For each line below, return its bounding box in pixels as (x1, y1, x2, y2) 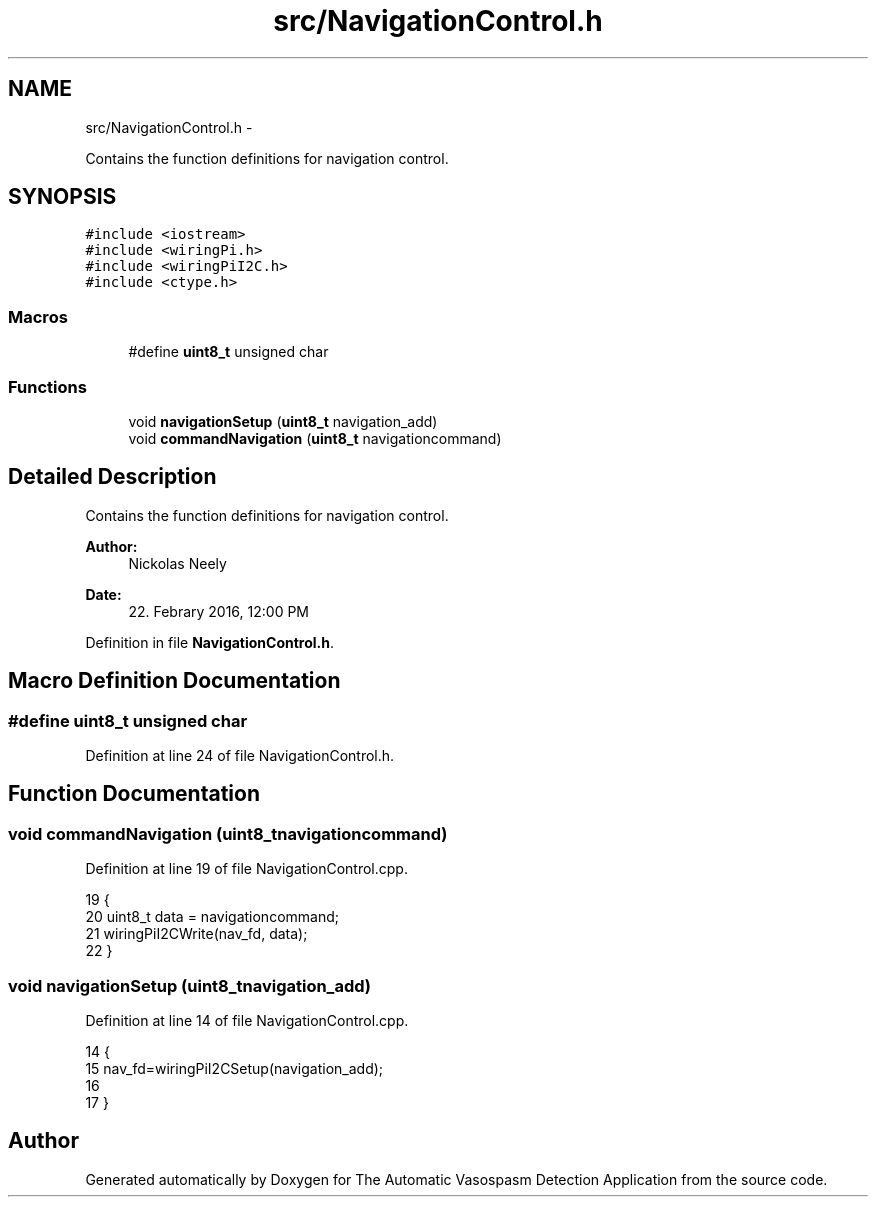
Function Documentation (8, 781, 260, 807)
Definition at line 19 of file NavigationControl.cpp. (85, 860, 408, 878)
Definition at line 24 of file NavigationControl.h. (85, 747, 395, 764)
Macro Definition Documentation (8, 668, 341, 694)
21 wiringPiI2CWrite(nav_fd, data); (85, 925, 308, 943)
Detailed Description (8, 464, 217, 490)
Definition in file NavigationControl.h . (85, 633, 335, 651)
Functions (8, 376, 87, 397)
